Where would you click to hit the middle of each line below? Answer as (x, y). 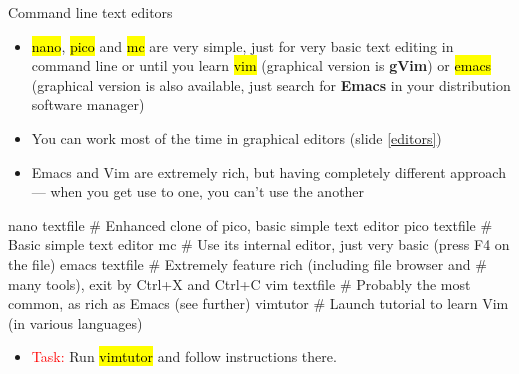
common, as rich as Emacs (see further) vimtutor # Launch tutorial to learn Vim (258, 303)
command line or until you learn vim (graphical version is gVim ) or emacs (261, 65)
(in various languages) (75, 322)
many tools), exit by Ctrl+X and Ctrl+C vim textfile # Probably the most (239, 283)
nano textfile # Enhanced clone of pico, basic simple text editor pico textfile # (250, 224)
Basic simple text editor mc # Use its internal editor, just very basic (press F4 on (259, 244)
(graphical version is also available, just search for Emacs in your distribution (271, 84)
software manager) (88, 104)
